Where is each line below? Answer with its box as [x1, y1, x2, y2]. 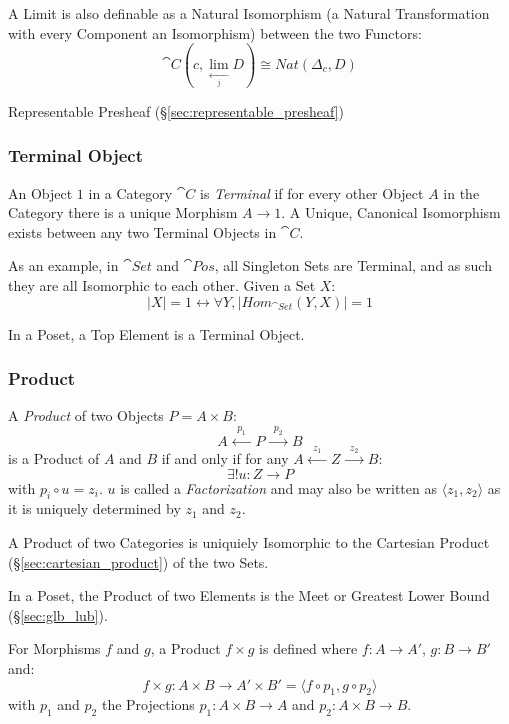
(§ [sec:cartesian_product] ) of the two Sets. [8, 551, 269, 572]
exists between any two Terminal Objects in [8, 221, 277, 242]
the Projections [101, 694, 195, 715]
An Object [8, 182, 73, 203]
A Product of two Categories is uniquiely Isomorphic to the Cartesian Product [8, 531, 490, 552]
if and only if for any [161, 447, 289, 468]
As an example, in [8, 255, 119, 276]
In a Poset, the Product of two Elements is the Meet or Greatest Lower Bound [8, 585, 490, 606]
